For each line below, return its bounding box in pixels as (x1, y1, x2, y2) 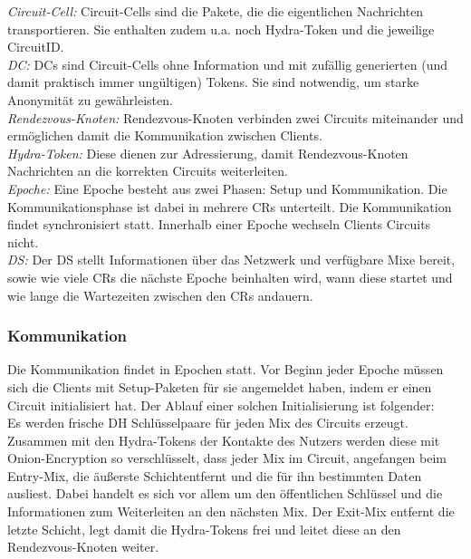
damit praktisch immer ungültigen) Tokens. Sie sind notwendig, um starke (7, 72, 419, 92)
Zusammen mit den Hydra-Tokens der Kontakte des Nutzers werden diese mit (7, 430, 440, 449)
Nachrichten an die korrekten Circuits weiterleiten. (7, 161, 288, 180)
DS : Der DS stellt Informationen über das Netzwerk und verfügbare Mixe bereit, (7, 250, 456, 269)
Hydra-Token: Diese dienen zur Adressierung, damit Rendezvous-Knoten (7, 143, 409, 162)
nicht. (7, 232, 39, 251)
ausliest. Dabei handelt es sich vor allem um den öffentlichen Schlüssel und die (7, 484, 443, 503)
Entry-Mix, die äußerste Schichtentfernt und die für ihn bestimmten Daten (7, 466, 422, 485)
